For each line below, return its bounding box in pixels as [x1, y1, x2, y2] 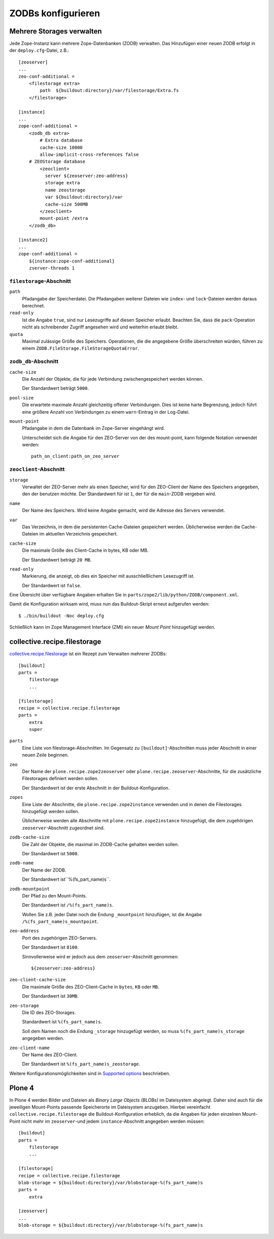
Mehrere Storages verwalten [9, 27, 102, 36]
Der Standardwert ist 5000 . [22, 850, 79, 856]
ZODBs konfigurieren [9, 8, 100, 19]
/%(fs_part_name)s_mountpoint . [22, 919, 99, 925]
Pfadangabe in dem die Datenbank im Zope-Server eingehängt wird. [22, 425, 165, 431]
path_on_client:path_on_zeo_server [31, 453, 120, 459]
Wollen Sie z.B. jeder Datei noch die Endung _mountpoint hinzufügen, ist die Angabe [22, 911, 202, 917]
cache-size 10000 [40, 145, 83, 150]
